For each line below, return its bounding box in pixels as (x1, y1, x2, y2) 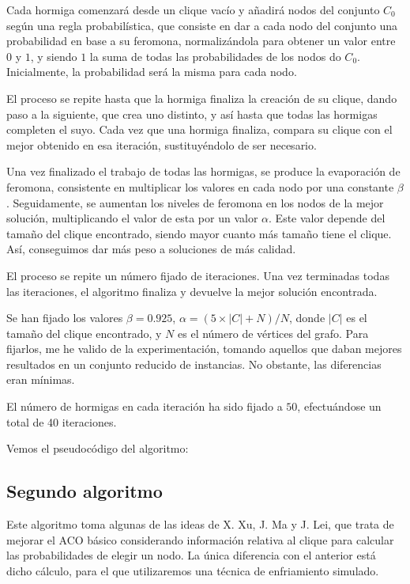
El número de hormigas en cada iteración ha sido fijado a (6, 398, 283, 415)
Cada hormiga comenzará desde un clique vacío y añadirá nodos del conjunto (6, 2, 380, 17)
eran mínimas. (6, 371, 75, 388)
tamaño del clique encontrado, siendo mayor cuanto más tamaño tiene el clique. (6, 225, 392, 241)
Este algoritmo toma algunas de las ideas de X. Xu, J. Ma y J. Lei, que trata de (6, 516, 394, 533)
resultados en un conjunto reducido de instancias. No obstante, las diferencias (6, 355, 382, 372)
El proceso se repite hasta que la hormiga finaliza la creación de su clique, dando (6, 89, 397, 106)
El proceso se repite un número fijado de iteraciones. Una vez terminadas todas (6, 267, 389, 283)
